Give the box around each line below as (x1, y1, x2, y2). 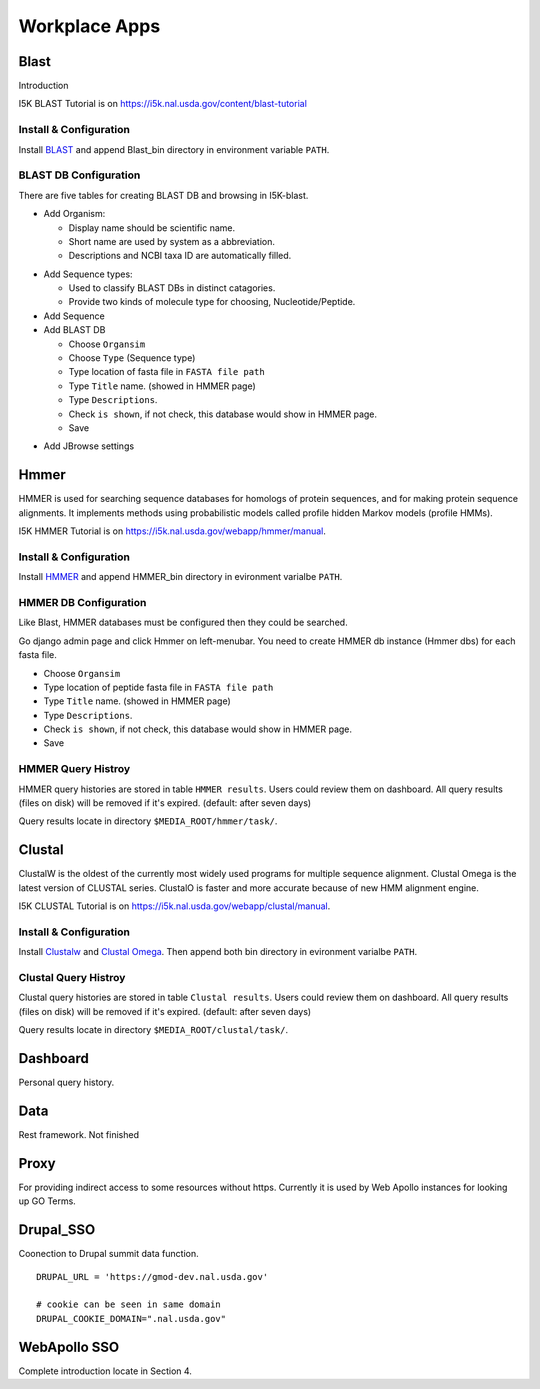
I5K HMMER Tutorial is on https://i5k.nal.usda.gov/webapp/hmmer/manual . (18, 525, 327, 537)
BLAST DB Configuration (18, 168, 141, 182)
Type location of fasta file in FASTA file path (68, 366, 265, 378)
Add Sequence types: (43, 268, 134, 280)
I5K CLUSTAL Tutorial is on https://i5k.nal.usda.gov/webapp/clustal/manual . (18, 900, 331, 912)
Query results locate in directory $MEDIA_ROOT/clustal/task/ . (18, 1024, 289, 1036)
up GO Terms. (18, 1195, 77, 1207)
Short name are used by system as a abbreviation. (68, 235, 275, 247)
